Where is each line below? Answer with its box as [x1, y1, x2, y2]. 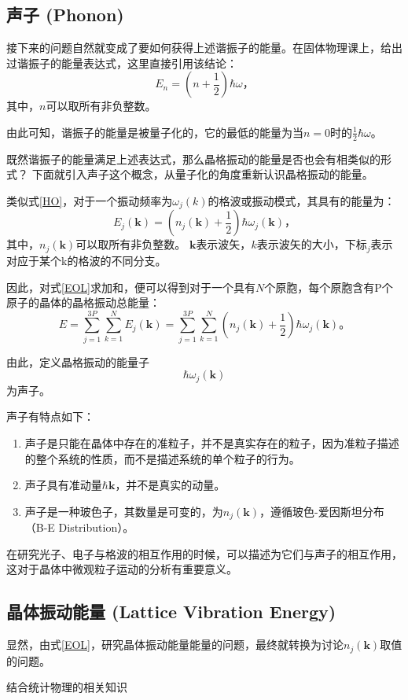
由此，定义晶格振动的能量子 [6, 353, 149, 370]
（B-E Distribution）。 [24, 519, 134, 536]
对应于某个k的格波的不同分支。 [6, 252, 167, 268]
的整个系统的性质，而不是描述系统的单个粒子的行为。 [24, 450, 300, 466]
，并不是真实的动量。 [115, 477, 226, 493]
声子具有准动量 [24, 477, 102, 493]
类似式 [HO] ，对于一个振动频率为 [6, 193, 173, 208]
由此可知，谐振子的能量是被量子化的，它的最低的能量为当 [6, 123, 303, 140]
